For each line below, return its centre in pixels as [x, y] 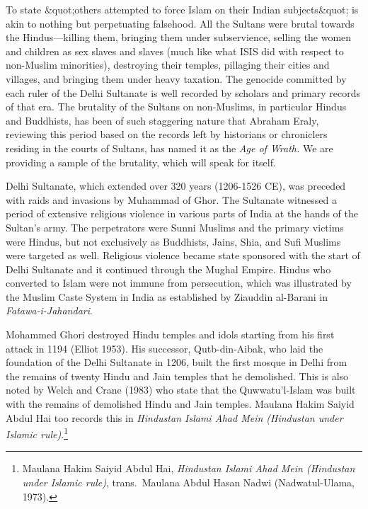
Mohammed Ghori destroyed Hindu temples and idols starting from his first [170, 334]
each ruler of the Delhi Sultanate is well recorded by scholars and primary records [183, 92]
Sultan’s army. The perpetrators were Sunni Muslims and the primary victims [175, 227]
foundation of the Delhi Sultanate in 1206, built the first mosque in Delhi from [177, 362]
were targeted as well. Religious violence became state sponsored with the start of [183, 255]
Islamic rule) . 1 [37, 433]
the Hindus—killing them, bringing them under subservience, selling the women [179, 37]
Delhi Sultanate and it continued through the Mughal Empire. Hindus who [168, 269]
